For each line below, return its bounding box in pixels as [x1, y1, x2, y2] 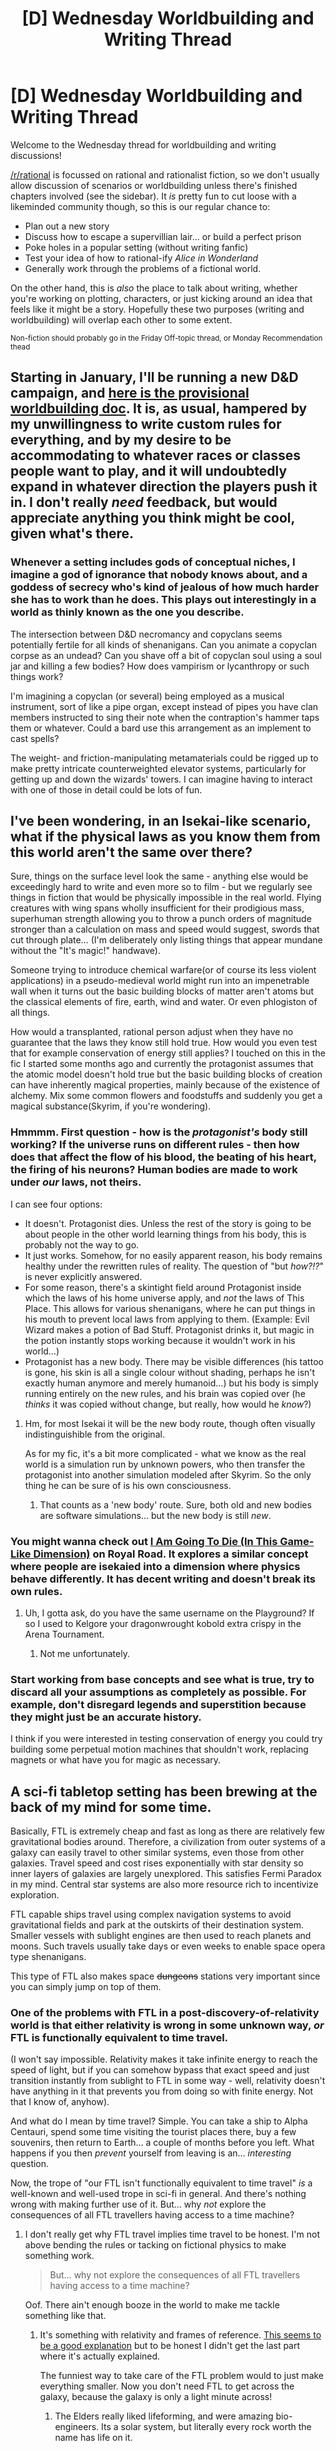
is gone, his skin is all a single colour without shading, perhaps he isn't [24, 1366, 316, 1378]
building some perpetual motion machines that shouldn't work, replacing [10, 1743, 309, 1756]
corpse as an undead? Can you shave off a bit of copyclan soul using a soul [10, 649, 322, 661]
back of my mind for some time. [10, 1798, 212, 1816]
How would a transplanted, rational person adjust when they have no [10, 1026, 294, 1038]
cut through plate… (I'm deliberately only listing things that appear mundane [10, 934, 323, 946]
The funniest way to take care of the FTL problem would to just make [39, 2370, 325, 2382]
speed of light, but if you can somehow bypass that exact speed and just [10, 2064, 310, 2076]
